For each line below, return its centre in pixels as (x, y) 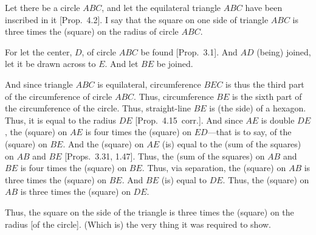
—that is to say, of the (249, 132)
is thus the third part (265, 84)
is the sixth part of (267, 96)
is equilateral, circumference (149, 84)
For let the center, (39, 51)
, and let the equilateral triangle (161, 7)
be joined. (175, 64)
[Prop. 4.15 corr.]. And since (189, 120)
